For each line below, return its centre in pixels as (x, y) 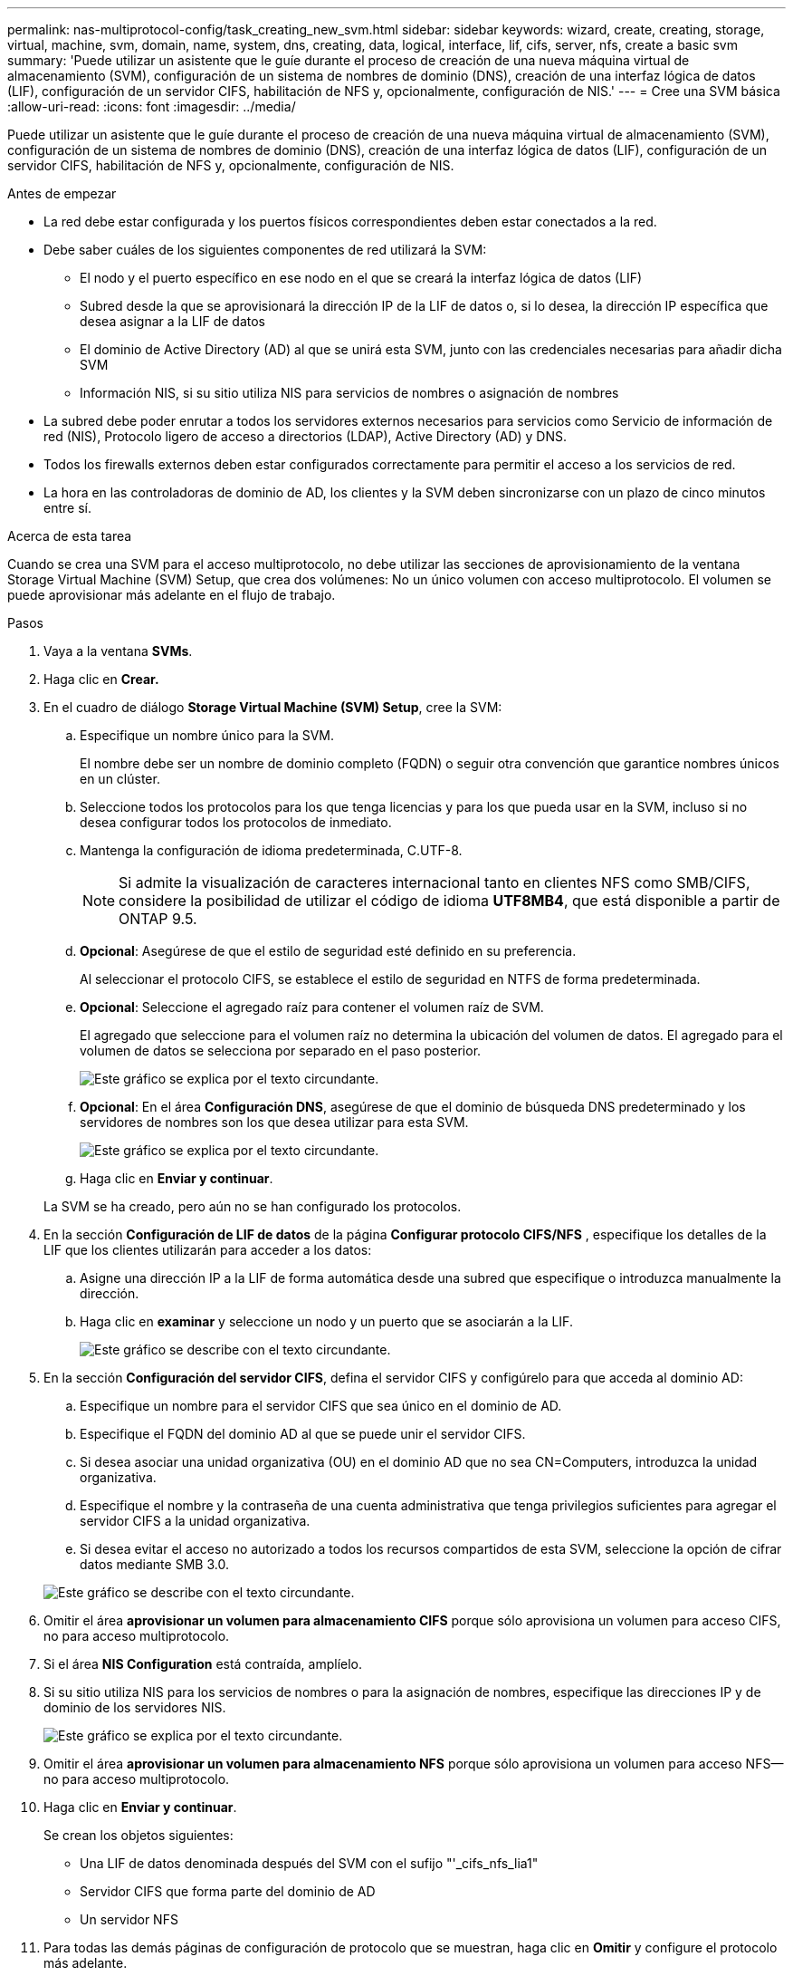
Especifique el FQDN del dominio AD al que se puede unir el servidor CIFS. (303, 1434)
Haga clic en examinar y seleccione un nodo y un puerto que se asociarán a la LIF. (326, 1321)
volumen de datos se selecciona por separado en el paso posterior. (281, 1051)
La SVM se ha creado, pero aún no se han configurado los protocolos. (253, 1206)
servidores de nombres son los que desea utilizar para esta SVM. (274, 1122)
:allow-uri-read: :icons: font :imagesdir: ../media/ (152, 106)
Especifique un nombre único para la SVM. (207, 735)
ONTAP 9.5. (158, 919)
